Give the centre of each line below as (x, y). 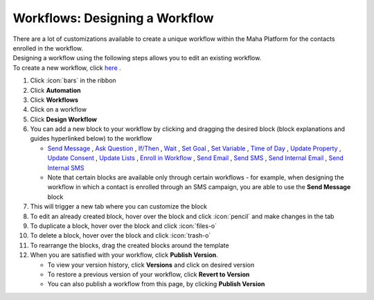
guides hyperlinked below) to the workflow (91, 139)
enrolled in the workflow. (48, 48)
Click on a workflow (58, 109)
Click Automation (55, 90)
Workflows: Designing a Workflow (113, 18)
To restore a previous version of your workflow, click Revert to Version (149, 274)
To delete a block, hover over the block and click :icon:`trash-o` (121, 236)
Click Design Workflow (63, 119)
